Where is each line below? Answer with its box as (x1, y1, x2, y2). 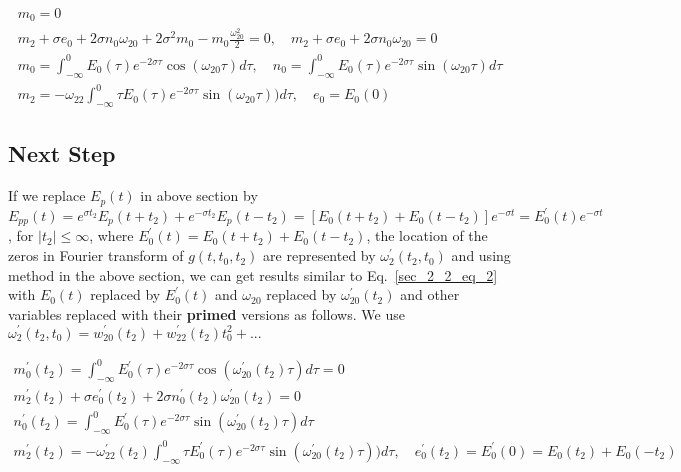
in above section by (140, 185, 258, 206)
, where (89, 225, 134, 246)
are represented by (263, 245, 376, 266)
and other (400, 284, 460, 305)
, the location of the (366, 225, 488, 246)
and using (451, 245, 511, 266)
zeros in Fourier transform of (8, 245, 184, 266)
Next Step (8, 138, 116, 169)
